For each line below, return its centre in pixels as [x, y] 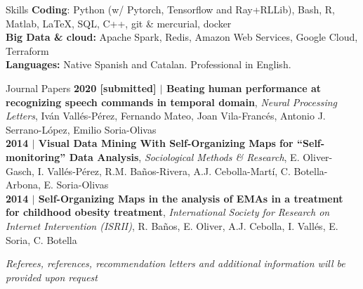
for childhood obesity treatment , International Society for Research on [168, 212]
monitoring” [36, 156]
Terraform [27, 50]
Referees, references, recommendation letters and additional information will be [176, 263]
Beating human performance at [244, 88]
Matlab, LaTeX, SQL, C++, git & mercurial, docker [119, 23]
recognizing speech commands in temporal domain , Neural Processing [172, 102]
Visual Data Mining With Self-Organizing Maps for [166, 143]
